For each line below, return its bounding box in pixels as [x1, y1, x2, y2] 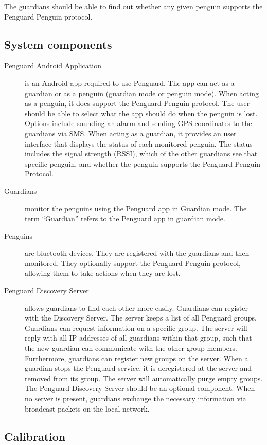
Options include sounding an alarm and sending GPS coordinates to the [25, 118, 252, 129]
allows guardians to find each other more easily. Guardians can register [25, 302, 248, 313]
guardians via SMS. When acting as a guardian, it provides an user [25, 128, 237, 138]
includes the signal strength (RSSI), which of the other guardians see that [25, 148, 258, 159]
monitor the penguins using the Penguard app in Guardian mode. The [25, 203, 247, 213]
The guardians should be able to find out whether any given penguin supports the [4, 1, 263, 11]
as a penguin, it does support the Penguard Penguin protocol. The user [25, 98, 250, 109]
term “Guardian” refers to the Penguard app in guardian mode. [25, 213, 225, 224]
